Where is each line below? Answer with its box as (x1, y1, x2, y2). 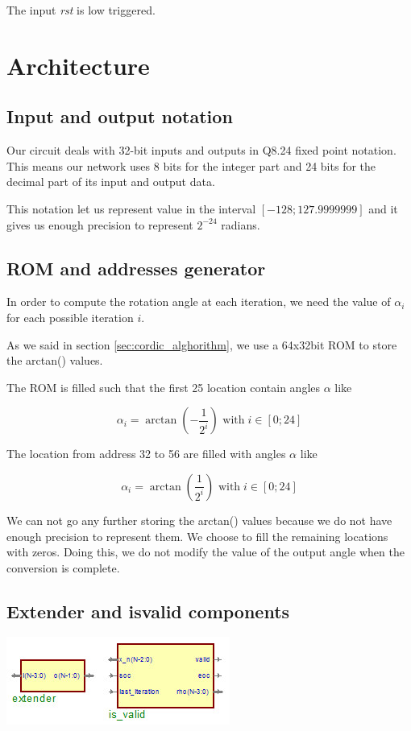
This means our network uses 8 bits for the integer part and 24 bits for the (6, 157, 376, 174)
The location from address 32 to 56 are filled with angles (6, 445, 286, 462)
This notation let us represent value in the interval (6, 200, 256, 217)
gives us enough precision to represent (6, 216, 193, 233)
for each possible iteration (6, 308, 134, 325)
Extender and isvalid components (6, 598, 290, 623)
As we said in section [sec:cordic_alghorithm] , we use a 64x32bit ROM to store (6, 336, 397, 353)
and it (368, 200, 398, 217)
